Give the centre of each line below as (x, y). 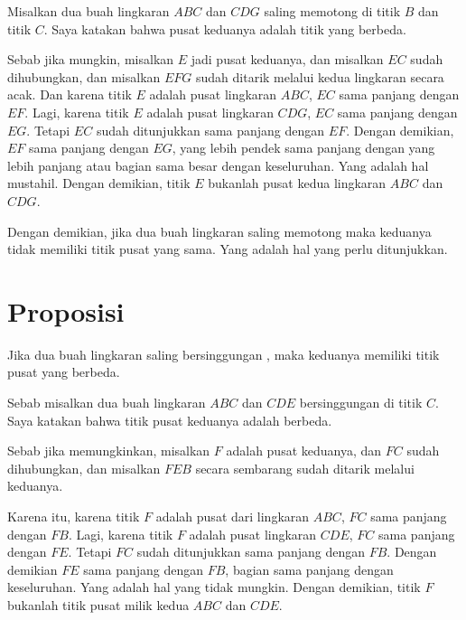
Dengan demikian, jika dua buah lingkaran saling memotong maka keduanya (219, 231)
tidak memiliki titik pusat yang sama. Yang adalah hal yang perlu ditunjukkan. (228, 249)
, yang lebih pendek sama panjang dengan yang (303, 148)
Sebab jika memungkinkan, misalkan (109, 451)
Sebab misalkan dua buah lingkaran (107, 403)
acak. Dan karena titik (70, 94)
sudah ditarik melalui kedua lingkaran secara (320, 76)
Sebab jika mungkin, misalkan (91, 59)
